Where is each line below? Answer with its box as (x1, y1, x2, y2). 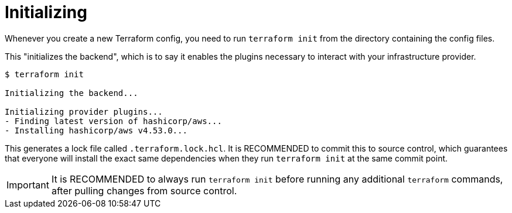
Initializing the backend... (5, 88, 138, 98)
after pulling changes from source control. (51, 184, 237, 197)
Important (6, 178, 49, 191)
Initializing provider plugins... (5, 106, 163, 116)
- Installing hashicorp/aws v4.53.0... (5, 125, 187, 135)
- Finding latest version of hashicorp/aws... (5, 116, 222, 126)
